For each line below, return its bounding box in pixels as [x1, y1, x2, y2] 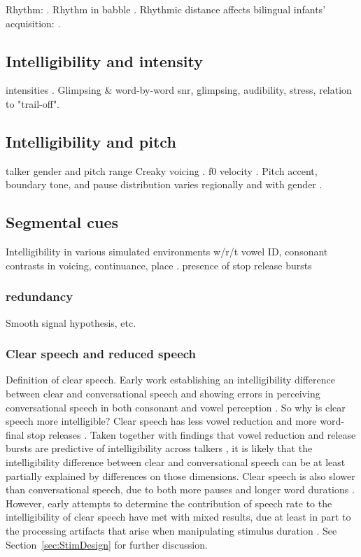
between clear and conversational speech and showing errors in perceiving [6, 386, 320, 400]
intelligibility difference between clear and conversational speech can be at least [6, 454, 346, 469]
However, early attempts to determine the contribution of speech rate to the [6, 495, 332, 510]
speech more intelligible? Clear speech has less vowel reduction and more [6, 414, 317, 428]
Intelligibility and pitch [6, 130, 176, 152]
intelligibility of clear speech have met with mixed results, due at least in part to [6, 509, 351, 524]
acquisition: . [6, 15, 61, 30]
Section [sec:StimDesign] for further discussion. [6, 537, 208, 551]
